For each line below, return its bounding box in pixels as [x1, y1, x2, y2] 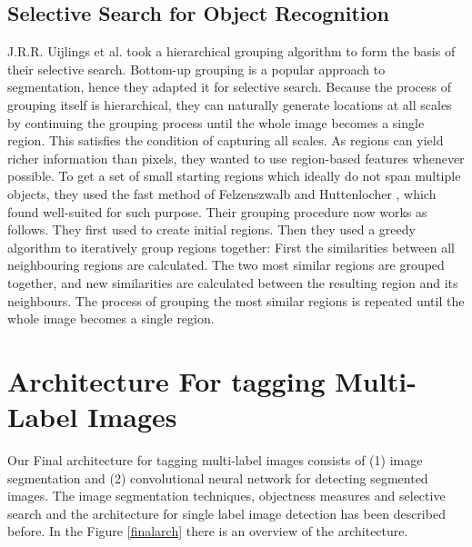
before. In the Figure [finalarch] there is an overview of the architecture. [7, 522, 408, 541]
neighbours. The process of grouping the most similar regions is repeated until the [7, 291, 465, 310]
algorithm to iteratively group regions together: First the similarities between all [7, 237, 455, 256]
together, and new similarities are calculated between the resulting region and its [7, 273, 458, 292]
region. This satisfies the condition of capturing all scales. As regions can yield [7, 131, 444, 150]
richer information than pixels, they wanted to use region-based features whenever [7, 148, 465, 167]
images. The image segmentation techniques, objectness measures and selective [7, 486, 446, 505]
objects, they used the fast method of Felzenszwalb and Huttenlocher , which [7, 184, 437, 203]
